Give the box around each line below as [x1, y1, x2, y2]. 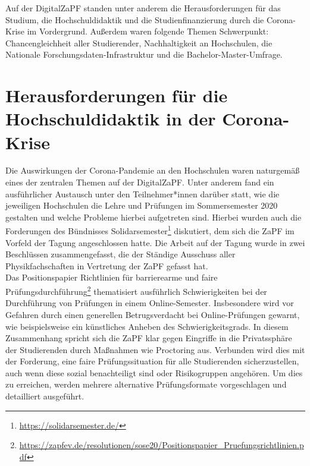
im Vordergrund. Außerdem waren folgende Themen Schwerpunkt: [27, 25, 269, 37]
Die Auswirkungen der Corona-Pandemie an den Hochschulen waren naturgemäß [5, 164, 300, 177]
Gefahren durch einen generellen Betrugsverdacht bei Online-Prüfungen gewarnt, [5, 308, 300, 320]
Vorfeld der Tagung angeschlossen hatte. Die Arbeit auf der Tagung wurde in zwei [5, 236, 305, 248]
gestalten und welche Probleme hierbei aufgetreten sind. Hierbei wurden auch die [5, 210, 302, 223]
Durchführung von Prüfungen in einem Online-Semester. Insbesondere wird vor [5, 297, 294, 309]
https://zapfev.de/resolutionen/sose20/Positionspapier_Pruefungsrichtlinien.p [19, 439, 304, 451]
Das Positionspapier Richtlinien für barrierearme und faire [5, 271, 218, 284]
